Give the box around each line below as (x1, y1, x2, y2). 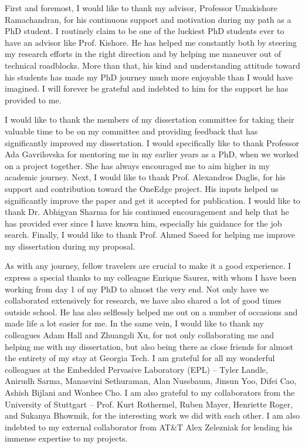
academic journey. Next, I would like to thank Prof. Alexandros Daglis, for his (5, 171, 286, 183)
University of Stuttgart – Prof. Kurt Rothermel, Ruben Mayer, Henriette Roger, (5, 398, 293, 410)
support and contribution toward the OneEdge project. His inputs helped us (5, 182, 279, 194)
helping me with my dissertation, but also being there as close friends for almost (5, 340, 293, 352)
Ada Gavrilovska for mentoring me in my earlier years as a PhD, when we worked (5, 148, 299, 160)
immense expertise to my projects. (5, 432, 128, 444)
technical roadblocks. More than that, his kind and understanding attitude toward (5, 59, 300, 71)
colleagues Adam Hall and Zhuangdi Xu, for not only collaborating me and (5, 329, 274, 341)
